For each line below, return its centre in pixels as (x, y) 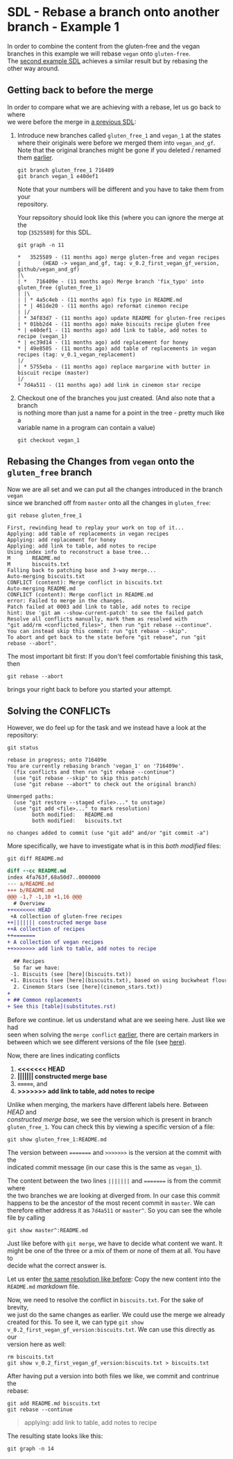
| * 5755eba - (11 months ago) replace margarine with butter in (113, 367)
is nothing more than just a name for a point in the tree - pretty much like (121, 413)
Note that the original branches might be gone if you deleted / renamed (119, 150)
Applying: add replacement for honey (62, 540)
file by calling (26, 1218)
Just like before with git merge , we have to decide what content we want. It (115, 1243)
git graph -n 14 (31, 1449)
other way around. (33, 68)
